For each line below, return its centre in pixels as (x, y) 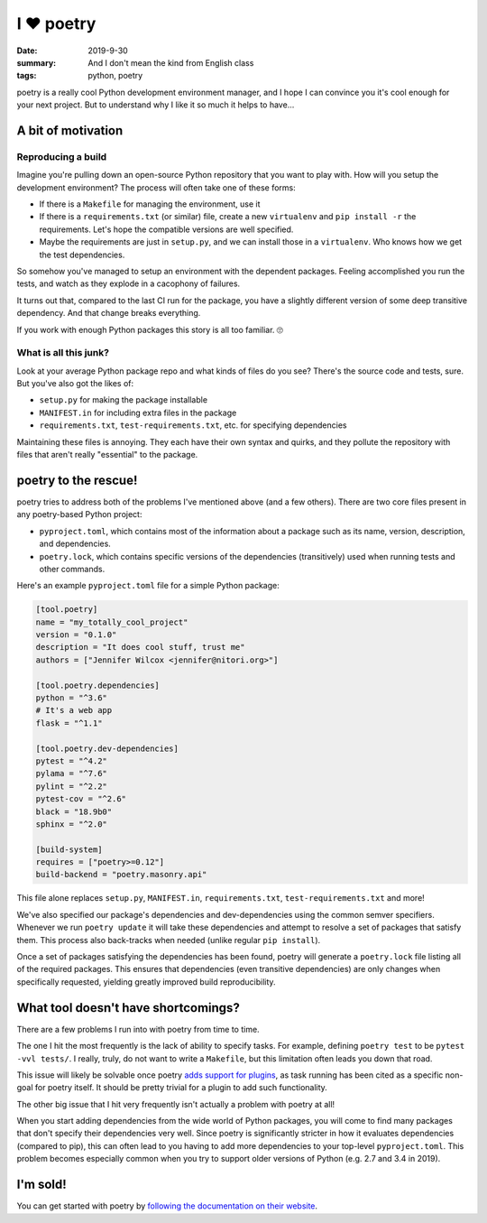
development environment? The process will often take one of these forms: (156, 187)
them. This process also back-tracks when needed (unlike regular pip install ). (169, 940)
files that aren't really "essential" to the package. (107, 455)
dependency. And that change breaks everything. (109, 313)
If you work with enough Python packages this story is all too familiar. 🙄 (150, 329)
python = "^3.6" (72, 698)
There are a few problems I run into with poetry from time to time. (138, 1029)
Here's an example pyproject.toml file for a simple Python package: (148, 586)
